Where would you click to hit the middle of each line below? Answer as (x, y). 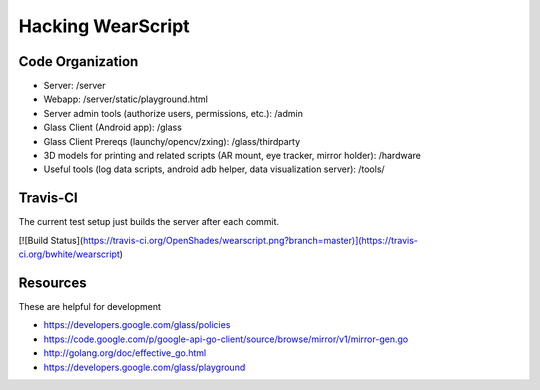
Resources (52, 282)
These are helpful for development (90, 306)
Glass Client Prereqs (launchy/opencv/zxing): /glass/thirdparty (172, 141)
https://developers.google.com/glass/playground (144, 367)
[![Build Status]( (51, 240)
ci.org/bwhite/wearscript (69, 254)
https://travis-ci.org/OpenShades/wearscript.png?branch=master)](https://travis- (250, 240)
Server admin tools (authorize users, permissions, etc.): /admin (173, 113)
